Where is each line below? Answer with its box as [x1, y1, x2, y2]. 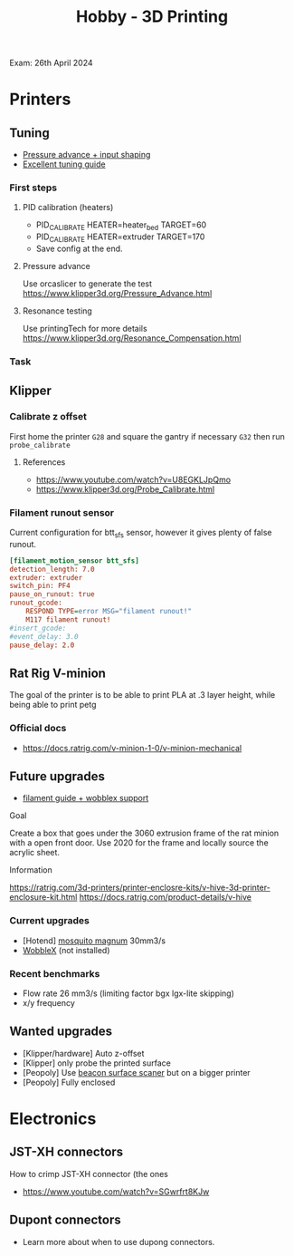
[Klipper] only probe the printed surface [22, 1058, 172, 1068]
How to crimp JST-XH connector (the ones [9, 1168, 169, 1179]
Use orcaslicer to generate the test [22, 278, 152, 289]
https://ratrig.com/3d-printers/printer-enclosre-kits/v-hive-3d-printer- [9, 882, 271, 894]
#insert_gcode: [9, 623, 67, 633]
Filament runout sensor [9, 506, 115, 518]
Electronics [9, 1108, 97, 1129]
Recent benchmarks [9, 967, 100, 980]
